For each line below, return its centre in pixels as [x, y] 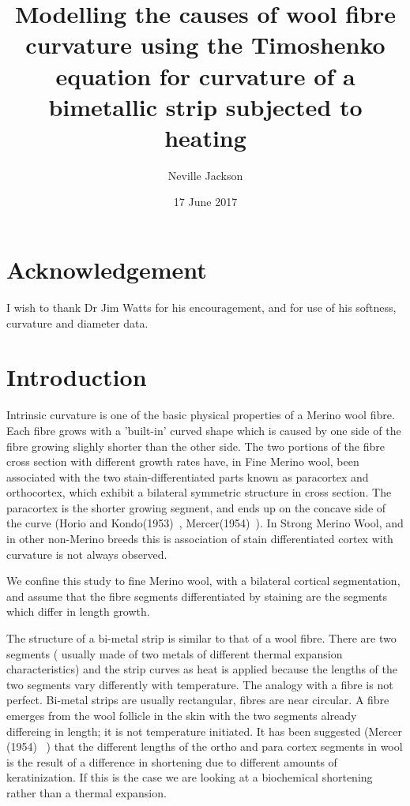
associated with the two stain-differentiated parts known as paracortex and [188, 476]
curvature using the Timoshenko [205, 45]
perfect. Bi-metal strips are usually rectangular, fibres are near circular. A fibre [198, 700]
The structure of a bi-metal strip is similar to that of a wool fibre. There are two [201, 638]
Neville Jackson [205, 175]
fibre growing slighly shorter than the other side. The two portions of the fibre [196, 446]
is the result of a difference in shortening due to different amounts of [172, 761]
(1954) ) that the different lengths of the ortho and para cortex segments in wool [205, 746]
